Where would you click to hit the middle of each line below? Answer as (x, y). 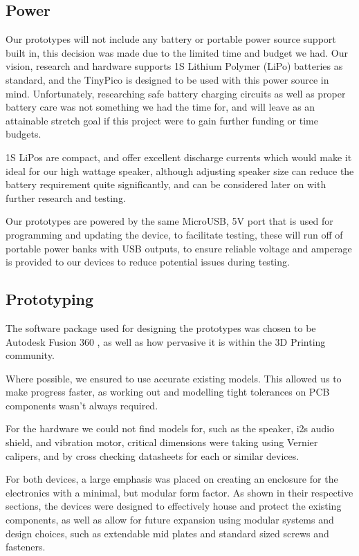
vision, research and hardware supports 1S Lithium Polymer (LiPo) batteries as (174, 66)
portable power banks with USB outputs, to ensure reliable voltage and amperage (179, 248)
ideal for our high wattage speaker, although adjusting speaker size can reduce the (180, 170)
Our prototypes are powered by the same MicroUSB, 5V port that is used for (169, 221)
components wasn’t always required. (82, 405)
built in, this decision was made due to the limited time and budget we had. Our (177, 52)
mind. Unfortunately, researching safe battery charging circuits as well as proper (176, 93)
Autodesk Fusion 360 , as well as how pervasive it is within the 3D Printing (166, 341)
